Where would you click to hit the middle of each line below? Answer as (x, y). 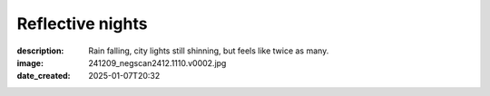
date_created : (44, 76)
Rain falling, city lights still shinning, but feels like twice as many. (209, 51)
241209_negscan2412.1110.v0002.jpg (157, 62)
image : (30, 62)
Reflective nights (82, 24)
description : (40, 51)
